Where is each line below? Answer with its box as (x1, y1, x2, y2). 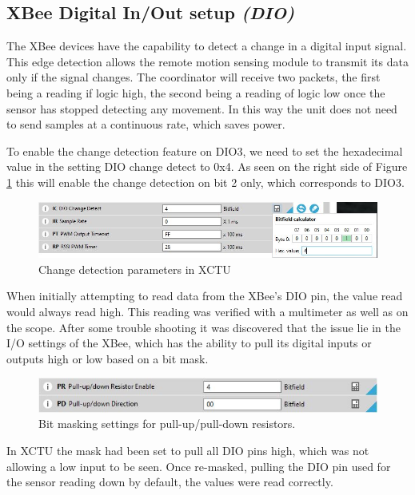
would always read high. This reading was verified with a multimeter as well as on (6, 303, 409, 319)
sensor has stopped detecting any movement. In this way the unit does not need (6, 100, 397, 117)
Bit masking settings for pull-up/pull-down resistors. (38, 415, 296, 432)
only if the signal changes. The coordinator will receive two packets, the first (6, 69, 381, 85)
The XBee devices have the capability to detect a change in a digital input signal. (6, 38, 407, 54)
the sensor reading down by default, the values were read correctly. (6, 473, 333, 490)
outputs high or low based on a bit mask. (6, 350, 209, 366)
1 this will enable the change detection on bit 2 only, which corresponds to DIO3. (6, 173, 405, 190)
